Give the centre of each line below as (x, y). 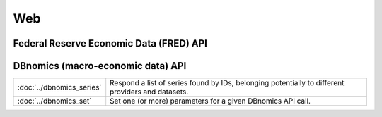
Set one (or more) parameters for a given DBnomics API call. (210, 101)
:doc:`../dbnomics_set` (54, 101)
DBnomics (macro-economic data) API (100, 66)
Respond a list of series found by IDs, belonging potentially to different (227, 83)
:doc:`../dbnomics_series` (59, 87)
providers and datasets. (149, 92)
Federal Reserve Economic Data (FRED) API (110, 43)
